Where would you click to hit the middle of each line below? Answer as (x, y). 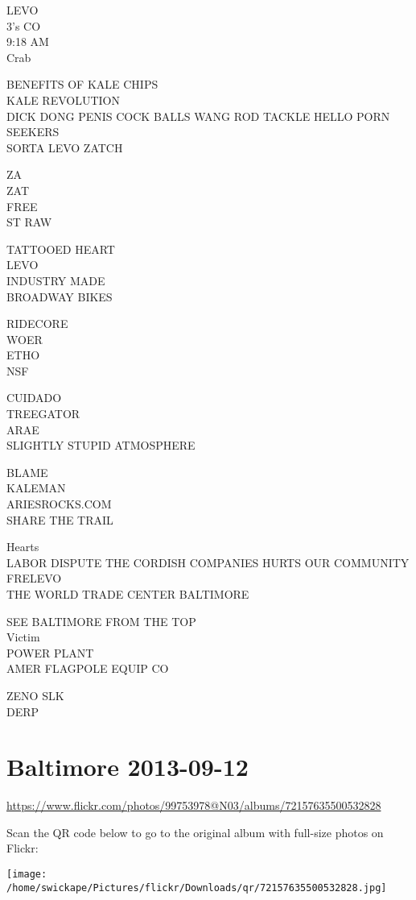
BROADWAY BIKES (60, 296)
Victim (23, 637)
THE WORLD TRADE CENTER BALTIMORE (128, 594)
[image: (27, 875)
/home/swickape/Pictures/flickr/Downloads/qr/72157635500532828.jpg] (197, 888)
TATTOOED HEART (61, 249)
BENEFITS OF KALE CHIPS (82, 84)
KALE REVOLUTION (63, 100)
